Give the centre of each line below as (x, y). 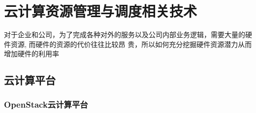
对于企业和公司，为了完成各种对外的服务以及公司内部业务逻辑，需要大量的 (125, 34)
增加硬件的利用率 (32, 54)
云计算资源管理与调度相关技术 (101, 11)
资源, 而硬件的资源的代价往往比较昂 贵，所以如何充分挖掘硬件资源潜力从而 (131, 44)
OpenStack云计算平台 (46, 104)
